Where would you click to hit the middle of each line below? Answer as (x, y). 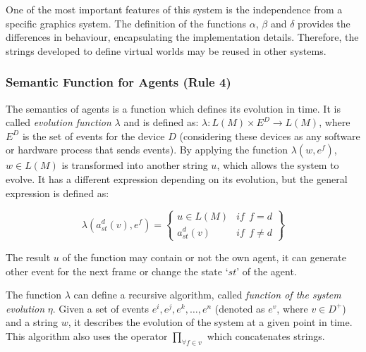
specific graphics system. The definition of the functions (126, 23)
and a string (32, 322)
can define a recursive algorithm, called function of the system (207, 295)
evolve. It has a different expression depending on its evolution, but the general (177, 178)
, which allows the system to (278, 165)
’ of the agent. (267, 271)
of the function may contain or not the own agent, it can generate (205, 257)
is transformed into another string (135, 165)
